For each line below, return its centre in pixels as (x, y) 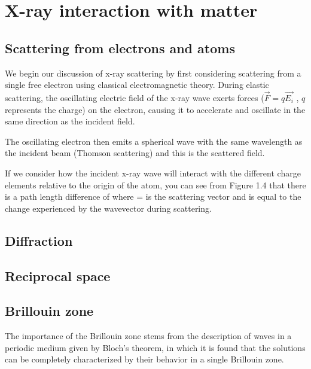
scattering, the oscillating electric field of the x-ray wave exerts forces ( (135, 97)
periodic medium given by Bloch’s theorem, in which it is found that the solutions (155, 347)
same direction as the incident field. (70, 121)
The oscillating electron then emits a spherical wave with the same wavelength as (154, 141)
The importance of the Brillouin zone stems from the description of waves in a (148, 336)
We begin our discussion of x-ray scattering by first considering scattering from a (153, 73)
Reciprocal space (58, 275)
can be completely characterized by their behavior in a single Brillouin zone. (144, 359)
